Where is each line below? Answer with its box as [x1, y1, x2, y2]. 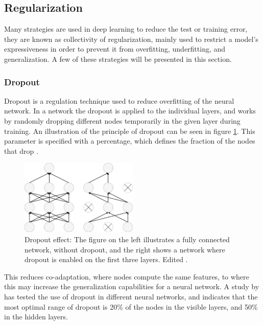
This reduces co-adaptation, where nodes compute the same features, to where [4, 271, 249, 282]
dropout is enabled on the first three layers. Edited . [25, 254, 188, 265]
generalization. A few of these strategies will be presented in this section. [4, 53, 232, 64]
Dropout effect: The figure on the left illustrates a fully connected [25, 234, 230, 244]
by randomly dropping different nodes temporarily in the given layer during [4, 115, 241, 126]
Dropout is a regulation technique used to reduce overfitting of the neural [4, 95, 234, 106]
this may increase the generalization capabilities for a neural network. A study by [4, 281, 259, 292]
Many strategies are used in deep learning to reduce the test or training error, [4, 24, 248, 34]
